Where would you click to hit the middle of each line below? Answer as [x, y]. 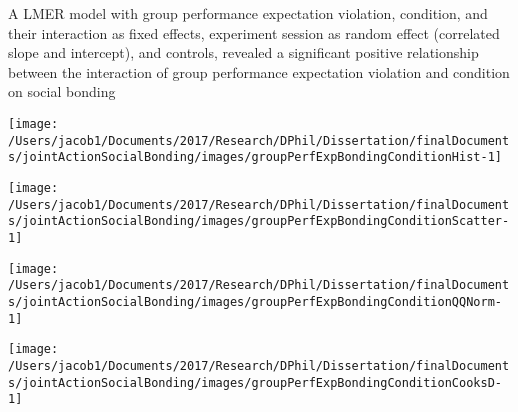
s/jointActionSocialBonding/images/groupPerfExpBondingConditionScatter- [259, 221]
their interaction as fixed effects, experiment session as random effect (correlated [254, 32]
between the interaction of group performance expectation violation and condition [259, 71]
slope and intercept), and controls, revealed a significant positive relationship [243, 52]
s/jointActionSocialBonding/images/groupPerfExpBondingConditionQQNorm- [255, 301]
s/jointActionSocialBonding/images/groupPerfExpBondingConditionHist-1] [255, 157]
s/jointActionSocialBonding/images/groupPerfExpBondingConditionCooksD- [255, 382]
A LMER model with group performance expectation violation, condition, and [248, 13]
